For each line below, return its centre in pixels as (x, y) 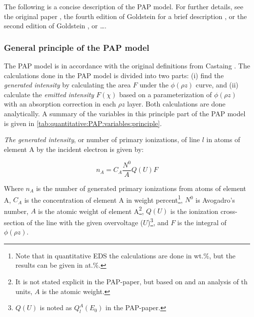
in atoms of (223, 139)
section (14, 222)
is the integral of (202, 222)
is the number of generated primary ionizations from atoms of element (141, 188)
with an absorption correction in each (60, 104)
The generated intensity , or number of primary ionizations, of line (102, 139)
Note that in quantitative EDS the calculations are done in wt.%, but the (125, 255)
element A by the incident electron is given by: (74, 149)
